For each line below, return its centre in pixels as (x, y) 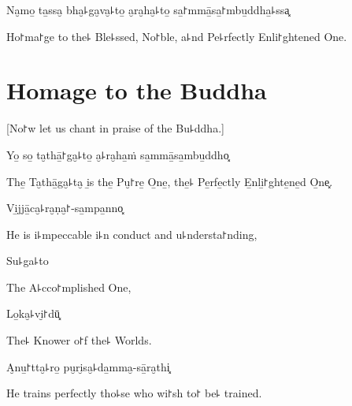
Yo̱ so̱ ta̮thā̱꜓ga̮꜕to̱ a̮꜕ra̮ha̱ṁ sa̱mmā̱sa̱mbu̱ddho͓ (118, 154)
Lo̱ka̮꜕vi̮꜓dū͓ (33, 313)
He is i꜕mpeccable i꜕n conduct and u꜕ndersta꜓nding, (132, 234)
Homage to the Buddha (137, 90)
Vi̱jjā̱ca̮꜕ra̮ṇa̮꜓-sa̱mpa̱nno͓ (65, 208)
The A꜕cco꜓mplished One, (69, 287)
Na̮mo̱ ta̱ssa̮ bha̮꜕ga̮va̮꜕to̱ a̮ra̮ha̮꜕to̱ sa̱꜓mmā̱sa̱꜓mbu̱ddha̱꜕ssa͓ (148, 9)
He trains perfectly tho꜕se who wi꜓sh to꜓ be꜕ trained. (134, 393)
